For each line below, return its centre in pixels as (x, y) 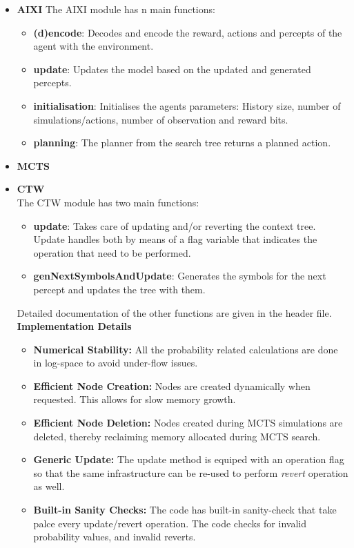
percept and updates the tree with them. (119, 289)
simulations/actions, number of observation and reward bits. (161, 119)
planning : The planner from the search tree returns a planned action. (182, 143)
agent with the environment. (94, 46)
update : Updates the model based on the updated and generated (172, 69)
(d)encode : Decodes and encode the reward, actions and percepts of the (188, 32)
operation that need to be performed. (112, 252)
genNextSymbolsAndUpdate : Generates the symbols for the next (180, 276)
